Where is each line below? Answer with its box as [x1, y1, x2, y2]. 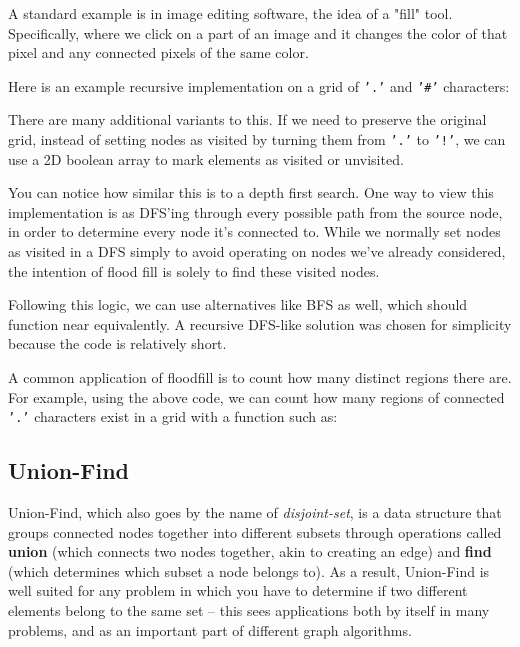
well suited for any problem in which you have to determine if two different [8, 580, 468, 601]
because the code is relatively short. [8, 333, 227, 354]
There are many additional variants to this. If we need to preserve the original [8, 109, 487, 130]
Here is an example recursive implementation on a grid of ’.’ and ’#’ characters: [8, 75, 510, 96]
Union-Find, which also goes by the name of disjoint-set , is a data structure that [8, 502, 502, 523]
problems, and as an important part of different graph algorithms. [8, 619, 412, 640]
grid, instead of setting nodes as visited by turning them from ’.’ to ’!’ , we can [8, 129, 506, 150]
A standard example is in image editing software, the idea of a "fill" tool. [8, 3, 453, 23]
